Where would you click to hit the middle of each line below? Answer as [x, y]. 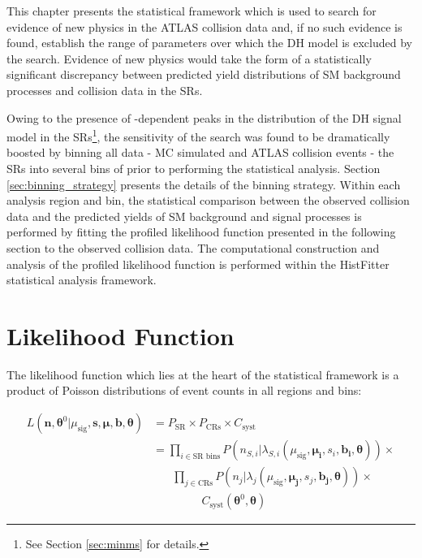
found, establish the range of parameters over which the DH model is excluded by [209, 43]
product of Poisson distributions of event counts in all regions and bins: [184, 390]
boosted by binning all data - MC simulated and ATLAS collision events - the [200, 152]
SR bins [207, 456]
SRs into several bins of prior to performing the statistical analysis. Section [194, 168]
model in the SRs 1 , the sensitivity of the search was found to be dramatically [198, 135]
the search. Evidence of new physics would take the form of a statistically [189, 58]
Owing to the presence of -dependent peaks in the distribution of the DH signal [204, 117]
